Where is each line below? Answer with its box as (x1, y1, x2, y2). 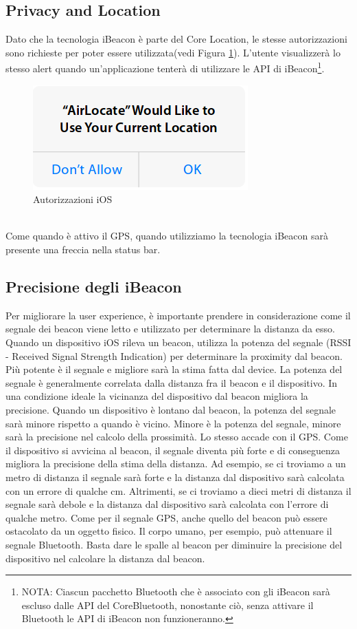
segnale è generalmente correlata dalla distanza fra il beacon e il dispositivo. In (5, 375, 338, 390)
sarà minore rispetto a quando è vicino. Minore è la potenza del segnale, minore (5, 416, 341, 430)
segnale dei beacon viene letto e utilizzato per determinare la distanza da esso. (5, 321, 335, 336)
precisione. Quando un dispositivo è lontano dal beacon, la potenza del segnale (5, 402, 336, 416)
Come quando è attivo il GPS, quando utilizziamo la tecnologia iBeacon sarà (5, 228, 328, 243)
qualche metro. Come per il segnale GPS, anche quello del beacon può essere (5, 510, 327, 524)
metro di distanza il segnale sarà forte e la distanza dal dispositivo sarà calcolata (5, 469, 345, 484)
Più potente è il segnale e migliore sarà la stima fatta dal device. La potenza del (5, 362, 343, 376)
